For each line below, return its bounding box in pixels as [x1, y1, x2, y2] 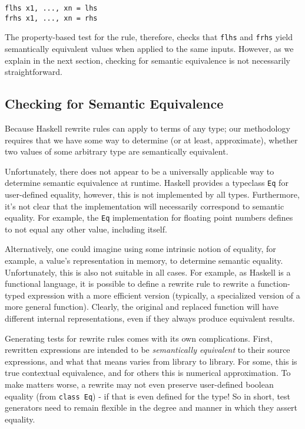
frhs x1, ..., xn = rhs [5, 14, 98, 22]
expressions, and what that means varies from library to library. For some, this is [5, 355, 297, 367]
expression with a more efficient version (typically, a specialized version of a [28, 289, 300, 301]
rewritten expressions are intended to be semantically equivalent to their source [5, 343, 290, 356]
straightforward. [5, 66, 62, 78]
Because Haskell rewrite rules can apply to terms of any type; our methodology [5, 122, 290, 134]
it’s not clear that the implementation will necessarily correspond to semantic [5, 199, 284, 212]
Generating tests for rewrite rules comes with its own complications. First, [5, 332, 273, 344]
